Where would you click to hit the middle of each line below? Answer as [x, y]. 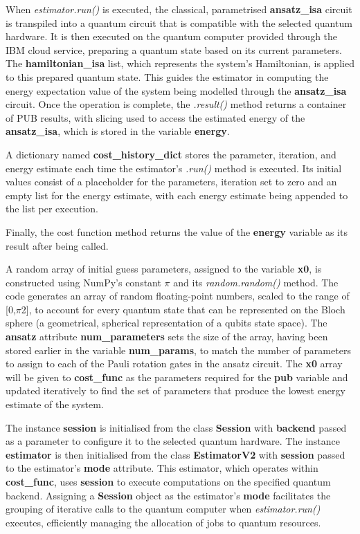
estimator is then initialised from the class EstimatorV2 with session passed [175, 454]
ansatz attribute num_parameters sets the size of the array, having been [167, 337]
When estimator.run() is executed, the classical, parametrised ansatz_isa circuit [179, 9]
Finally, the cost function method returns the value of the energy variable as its [177, 231]
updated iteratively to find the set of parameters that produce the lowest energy [175, 390]
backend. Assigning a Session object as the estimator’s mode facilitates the [168, 495]
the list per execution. [52, 209]
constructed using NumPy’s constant [83, 282]
